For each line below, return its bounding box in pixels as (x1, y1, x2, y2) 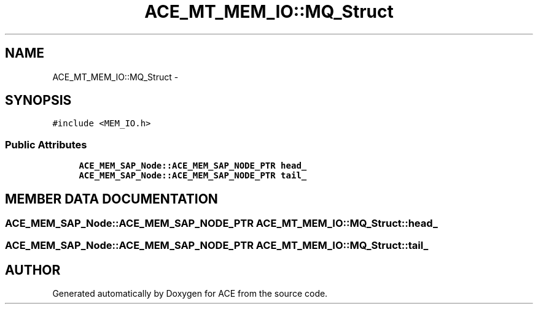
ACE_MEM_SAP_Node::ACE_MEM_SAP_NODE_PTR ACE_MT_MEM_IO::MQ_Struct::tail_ (5, 239, 429, 252)
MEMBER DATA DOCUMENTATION (5, 191, 218, 207)
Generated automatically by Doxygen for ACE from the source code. (52, 288, 328, 299)
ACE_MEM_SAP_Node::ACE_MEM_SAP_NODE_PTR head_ (79, 161, 307, 171)
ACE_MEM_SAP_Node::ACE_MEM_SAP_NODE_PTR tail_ (79, 170, 307, 181)
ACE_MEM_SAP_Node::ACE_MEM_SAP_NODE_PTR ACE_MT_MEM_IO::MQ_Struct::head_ (5, 217, 438, 230)
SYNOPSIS (5, 93, 72, 109)
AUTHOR (5, 262, 61, 278)
